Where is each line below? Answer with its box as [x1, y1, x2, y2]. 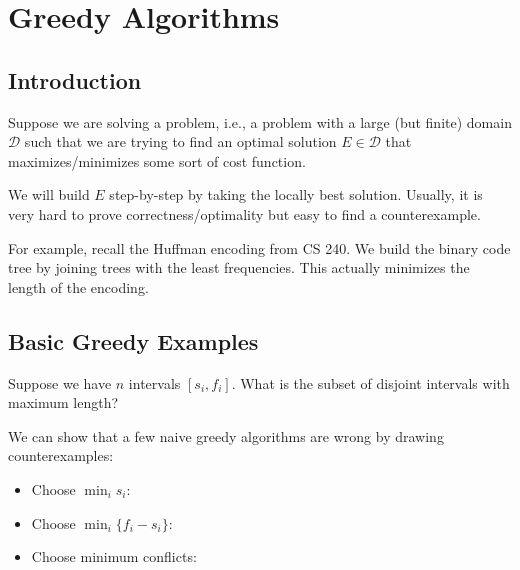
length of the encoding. [8, 276, 149, 297]
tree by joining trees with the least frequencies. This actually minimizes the [8, 257, 470, 278]
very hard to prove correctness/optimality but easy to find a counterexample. [8, 203, 481, 224]
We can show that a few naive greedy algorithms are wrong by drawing [8, 425, 444, 446]
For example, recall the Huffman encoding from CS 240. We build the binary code [8, 237, 511, 258]
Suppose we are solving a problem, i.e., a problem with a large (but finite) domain [8, 111, 512, 132]
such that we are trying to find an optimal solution [24, 131, 337, 152]
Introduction [8, 64, 142, 95]
